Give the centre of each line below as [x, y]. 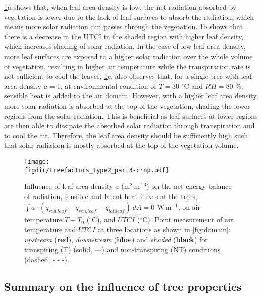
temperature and [50, 229]
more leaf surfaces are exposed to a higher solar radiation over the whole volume [128, 56]
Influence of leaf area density [69, 186]
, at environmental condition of [108, 86]
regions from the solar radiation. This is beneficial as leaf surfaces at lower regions [131, 115]
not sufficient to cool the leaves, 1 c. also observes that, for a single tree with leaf [128, 76]
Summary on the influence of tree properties [123, 286]
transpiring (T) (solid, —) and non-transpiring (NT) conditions [122, 249]
